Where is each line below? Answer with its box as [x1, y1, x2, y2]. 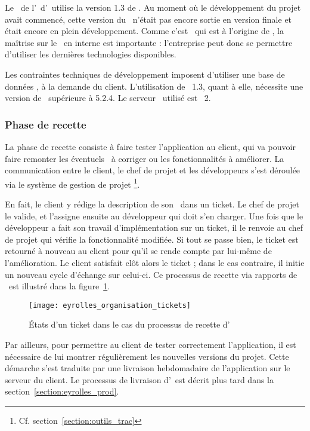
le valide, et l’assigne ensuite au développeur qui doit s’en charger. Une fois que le [5, 209, 303, 222]
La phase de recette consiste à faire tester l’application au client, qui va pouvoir [5, 140, 296, 152]
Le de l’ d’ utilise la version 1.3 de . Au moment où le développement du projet [5, 1, 301, 13]
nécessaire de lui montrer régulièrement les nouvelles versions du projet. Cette [5, 350, 289, 362]
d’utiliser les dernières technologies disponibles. [5, 48, 176, 60]
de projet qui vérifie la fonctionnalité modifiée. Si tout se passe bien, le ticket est [5, 233, 299, 245]
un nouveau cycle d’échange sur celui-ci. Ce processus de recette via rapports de [5, 268, 297, 280]
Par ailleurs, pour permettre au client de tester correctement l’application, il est [5, 338, 296, 350]
